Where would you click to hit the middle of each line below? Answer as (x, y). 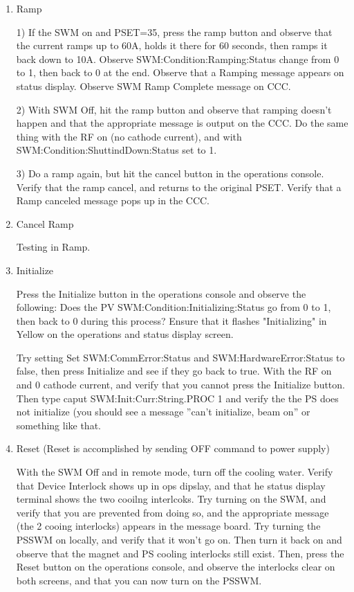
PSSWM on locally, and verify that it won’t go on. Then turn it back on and (179, 539)
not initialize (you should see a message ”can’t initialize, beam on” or (163, 412)
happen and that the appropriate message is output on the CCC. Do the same (182, 123)
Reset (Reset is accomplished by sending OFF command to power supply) (173, 448)
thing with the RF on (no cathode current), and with (129, 136)
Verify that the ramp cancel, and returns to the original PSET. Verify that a (179, 187)
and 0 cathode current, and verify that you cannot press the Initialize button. (180, 385)
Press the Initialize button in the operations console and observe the (161, 293)
